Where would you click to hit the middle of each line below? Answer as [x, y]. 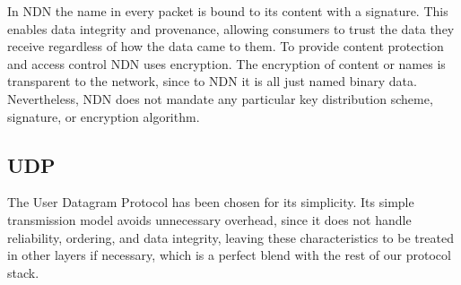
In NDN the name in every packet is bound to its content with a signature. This [228, 11]
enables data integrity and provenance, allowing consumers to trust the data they [231, 28]
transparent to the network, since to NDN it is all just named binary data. [212, 81]
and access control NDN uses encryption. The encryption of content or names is [226, 63]
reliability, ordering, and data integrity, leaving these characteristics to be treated [230, 237]
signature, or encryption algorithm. [104, 116]
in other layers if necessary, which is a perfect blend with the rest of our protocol [229, 255]
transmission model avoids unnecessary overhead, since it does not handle [209, 219]
